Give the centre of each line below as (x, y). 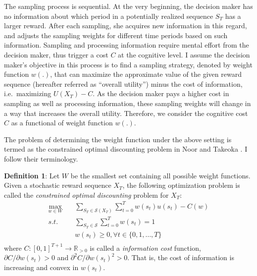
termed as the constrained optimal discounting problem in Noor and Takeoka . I (126, 149)
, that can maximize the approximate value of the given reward (146, 74)
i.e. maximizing (28, 93)
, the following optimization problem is (181, 185)
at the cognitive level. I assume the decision (184, 54)
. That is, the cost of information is (181, 257)
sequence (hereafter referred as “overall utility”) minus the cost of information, (123, 83)
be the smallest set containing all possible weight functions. (160, 175)
